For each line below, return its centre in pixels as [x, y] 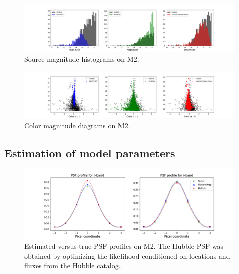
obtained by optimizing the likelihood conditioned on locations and [127, 256]
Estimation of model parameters [90, 152]
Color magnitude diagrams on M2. [77, 125]
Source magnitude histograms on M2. [82, 58]
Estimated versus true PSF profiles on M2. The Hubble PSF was [124, 246]
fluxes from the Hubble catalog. [73, 266]
